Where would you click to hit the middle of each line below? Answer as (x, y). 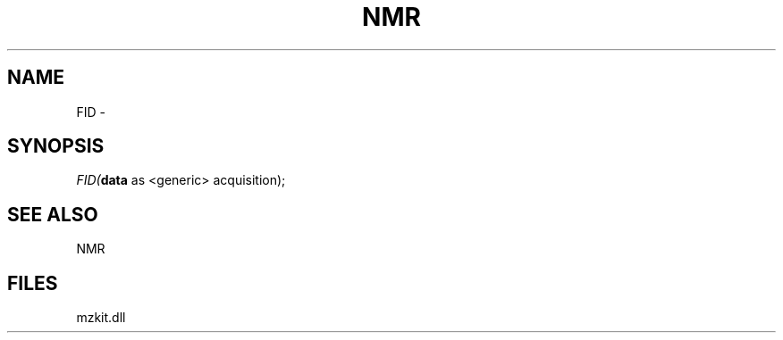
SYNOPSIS (56, 146)
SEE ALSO (53, 214)
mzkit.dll (101, 318)
